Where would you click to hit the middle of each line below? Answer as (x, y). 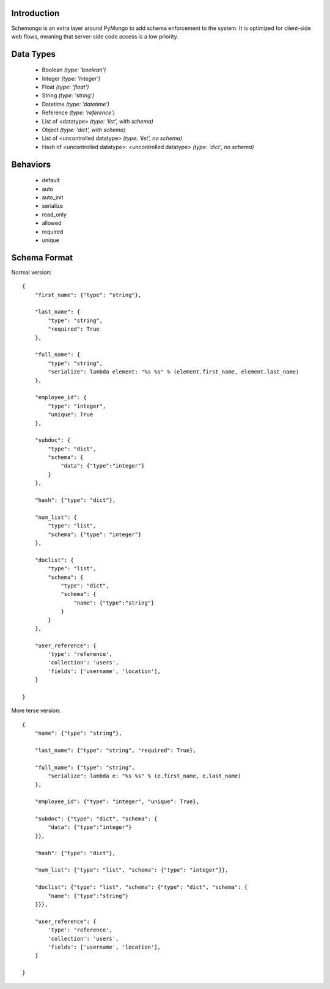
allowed (52, 223)
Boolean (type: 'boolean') (74, 70)
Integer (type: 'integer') (71, 78)
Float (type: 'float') (65, 87)
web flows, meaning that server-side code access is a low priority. (95, 36)
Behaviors (31, 164)
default (51, 180)
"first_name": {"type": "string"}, (88, 295)
